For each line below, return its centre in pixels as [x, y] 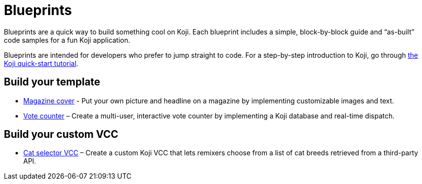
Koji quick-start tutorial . [41, 63]
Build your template [52, 82]
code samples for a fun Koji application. [67, 40]
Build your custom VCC [61, 134]
